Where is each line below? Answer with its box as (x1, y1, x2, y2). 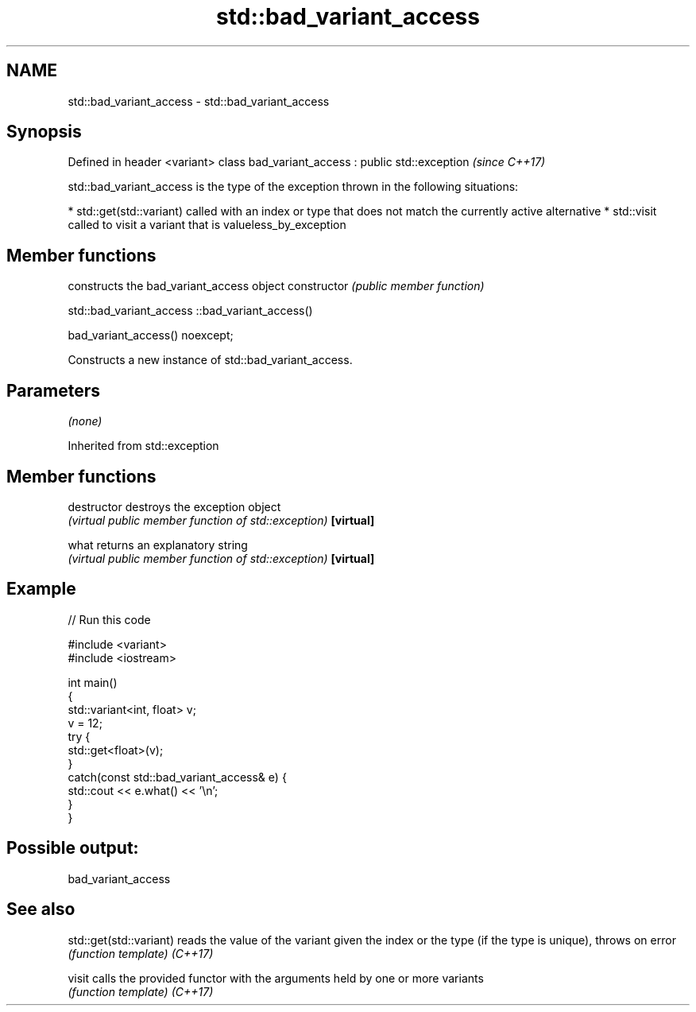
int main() (68, 675, 118, 689)
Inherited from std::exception (68, 439, 219, 453)
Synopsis (6, 122, 82, 142)
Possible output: (6, 838, 139, 859)
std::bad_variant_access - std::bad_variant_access (68, 94, 330, 108)
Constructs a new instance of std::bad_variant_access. (68, 353, 353, 367)
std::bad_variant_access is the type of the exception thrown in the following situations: (68, 180, 519, 194)
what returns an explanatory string (68, 537, 248, 552)
